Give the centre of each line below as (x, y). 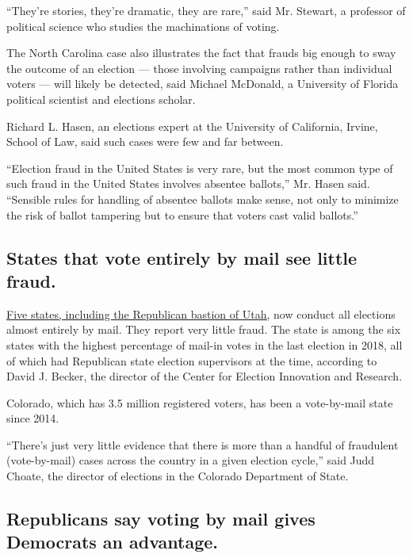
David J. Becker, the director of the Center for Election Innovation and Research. (205, 376)
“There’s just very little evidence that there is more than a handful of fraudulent (203, 444)
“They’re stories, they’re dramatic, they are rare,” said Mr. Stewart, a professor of (206, 10)
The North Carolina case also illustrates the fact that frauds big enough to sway (201, 53)
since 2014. (33, 418)
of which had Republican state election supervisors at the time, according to (192, 360)
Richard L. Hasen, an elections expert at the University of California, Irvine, (192, 126)
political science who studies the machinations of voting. (143, 26)
